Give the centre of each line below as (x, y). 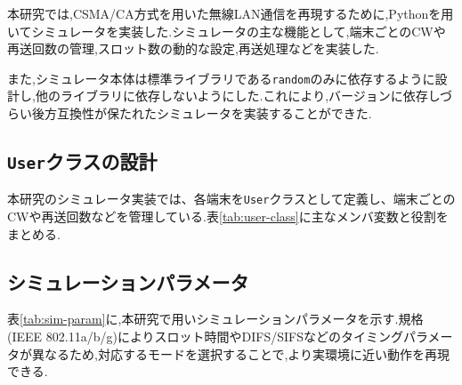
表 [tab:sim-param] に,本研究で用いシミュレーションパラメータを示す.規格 (215, 319)
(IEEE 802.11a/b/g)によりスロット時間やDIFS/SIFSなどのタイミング (206, 337)
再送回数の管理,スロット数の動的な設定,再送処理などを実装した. (193, 48)
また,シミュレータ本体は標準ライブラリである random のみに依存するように (221, 78)
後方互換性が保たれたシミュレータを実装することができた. (202, 113)
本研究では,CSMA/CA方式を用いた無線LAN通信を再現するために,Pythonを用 (231, 13)
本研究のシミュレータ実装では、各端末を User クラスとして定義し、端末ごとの (231, 199)
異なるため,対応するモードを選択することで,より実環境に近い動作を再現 (241, 353)
